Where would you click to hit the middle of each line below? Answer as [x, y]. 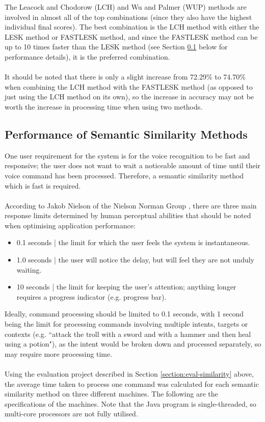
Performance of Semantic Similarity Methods [126, 134]
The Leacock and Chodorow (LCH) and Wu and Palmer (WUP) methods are [126, 7]
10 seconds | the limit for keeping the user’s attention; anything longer [126, 287]
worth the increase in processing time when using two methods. [104, 106]
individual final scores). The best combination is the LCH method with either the [132, 27]
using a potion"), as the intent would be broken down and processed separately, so [133, 344]
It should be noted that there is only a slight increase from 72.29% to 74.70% [125, 77]
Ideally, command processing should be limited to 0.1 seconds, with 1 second [124, 314]
